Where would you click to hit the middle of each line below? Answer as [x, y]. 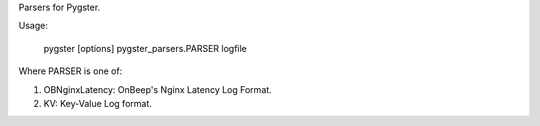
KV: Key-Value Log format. [97, 103]
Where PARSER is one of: [70, 71]
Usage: [33, 26]
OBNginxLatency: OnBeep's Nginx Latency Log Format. [157, 89]
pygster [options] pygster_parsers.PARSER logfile [145, 48]
